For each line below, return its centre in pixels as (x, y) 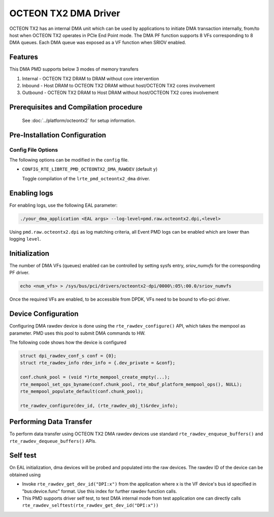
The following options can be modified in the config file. (69, 159)
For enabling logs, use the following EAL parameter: (63, 205)
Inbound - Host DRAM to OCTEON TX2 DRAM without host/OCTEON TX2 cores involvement (118, 86)
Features (24, 57)
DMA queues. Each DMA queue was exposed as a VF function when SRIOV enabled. (98, 43)
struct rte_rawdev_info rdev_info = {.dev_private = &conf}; (98, 363)
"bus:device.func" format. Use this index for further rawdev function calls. (99, 491)
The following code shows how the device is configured (68, 342)
